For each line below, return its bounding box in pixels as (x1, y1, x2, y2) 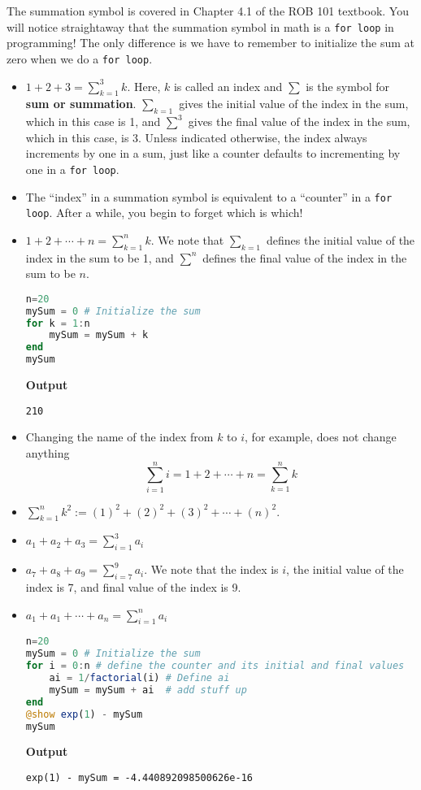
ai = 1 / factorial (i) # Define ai (49, 672, 230, 684)
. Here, (127, 77, 161, 94)
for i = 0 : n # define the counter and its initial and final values (25, 660, 405, 672)
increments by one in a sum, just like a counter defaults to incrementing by (25, 145, 401, 162)
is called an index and (173, 77, 283, 94)
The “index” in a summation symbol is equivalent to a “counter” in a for (25, 188, 393, 205)
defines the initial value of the (266, 231, 415, 248)
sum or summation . (25, 95, 137, 112)
